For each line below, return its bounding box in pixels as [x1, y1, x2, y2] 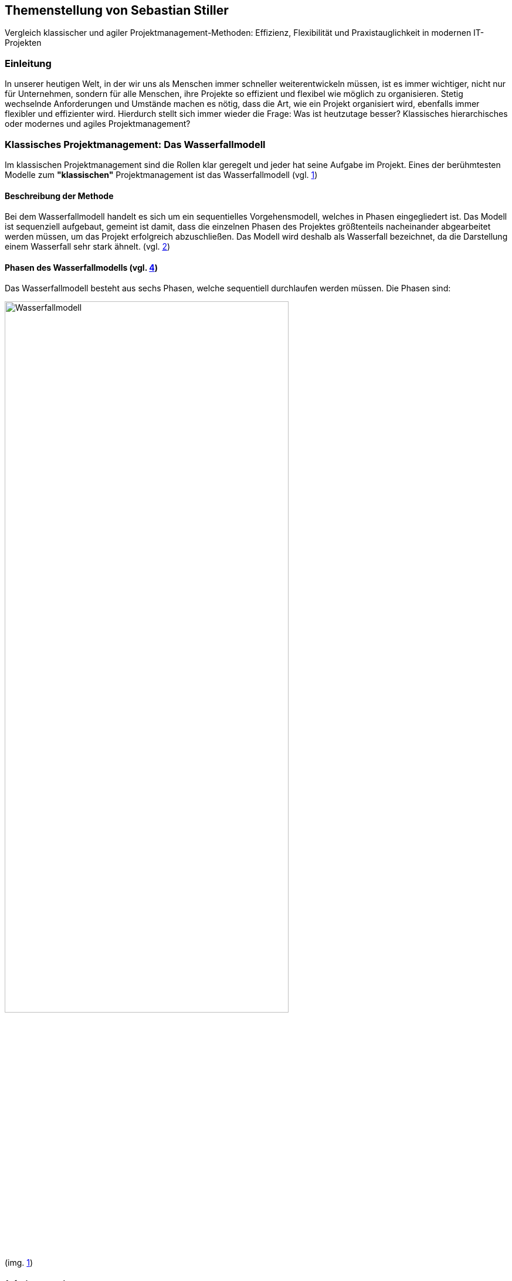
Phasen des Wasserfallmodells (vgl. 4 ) [5, 262, 158, 273]
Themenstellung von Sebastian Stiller [5, 3, 229, 18]
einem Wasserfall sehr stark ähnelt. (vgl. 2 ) [5, 241, 171, 252]
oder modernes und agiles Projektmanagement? [5, 119, 191, 129]
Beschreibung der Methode [5, 190, 114, 201]
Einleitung [5, 57, 52, 69]
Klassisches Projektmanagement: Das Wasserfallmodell [5, 138, 266, 150]
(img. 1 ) [5, 1258, 33, 1268]
